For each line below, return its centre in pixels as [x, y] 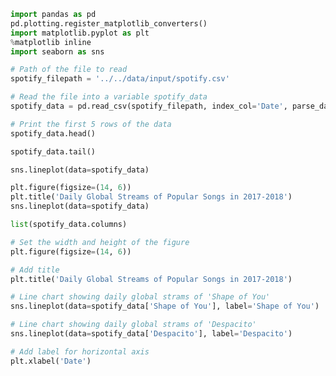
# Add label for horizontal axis [80, 351]
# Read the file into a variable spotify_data [109, 97]
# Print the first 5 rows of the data [91, 124]
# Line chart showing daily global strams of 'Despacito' [133, 325]
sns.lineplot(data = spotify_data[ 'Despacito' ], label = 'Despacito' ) [151, 334]
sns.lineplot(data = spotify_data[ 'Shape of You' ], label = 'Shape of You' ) [165, 306]
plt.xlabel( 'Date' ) [51, 361]
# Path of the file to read [69, 70]
